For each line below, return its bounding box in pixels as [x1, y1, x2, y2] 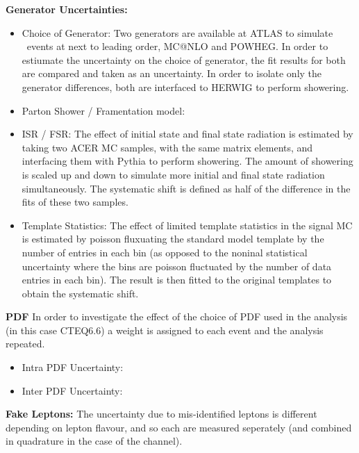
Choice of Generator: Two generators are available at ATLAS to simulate [22, 25, 333, 40]
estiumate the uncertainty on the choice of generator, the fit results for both [22, 52, 346, 67]
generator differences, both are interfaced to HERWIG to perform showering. [22, 79, 349, 94]
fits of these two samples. [22, 195, 128, 209]
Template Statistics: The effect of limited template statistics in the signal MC [22, 217, 353, 232]
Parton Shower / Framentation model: [22, 103, 185, 117]
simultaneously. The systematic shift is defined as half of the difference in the [22, 181, 351, 195]
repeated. [6, 336, 45, 351]
